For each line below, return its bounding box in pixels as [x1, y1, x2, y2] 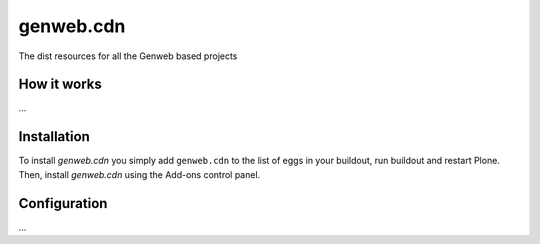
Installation [18, 128, 90, 145]
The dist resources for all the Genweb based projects [18, 50, 238, 62]
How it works [18, 76, 102, 93]
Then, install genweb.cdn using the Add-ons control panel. [18, 168, 261, 180]
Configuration [18, 195, 108, 212]
